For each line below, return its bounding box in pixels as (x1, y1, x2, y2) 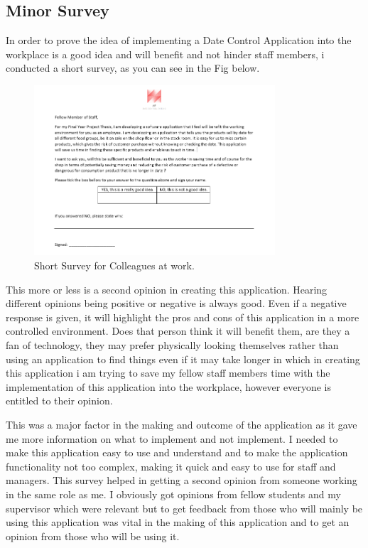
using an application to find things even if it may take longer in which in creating (6, 351, 360, 366)
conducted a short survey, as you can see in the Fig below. (6, 60, 260, 75)
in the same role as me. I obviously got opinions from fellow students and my (6, 486, 341, 501)
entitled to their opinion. (6, 393, 113, 408)
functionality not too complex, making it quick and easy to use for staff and (6, 458, 336, 473)
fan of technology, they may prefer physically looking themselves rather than (6, 337, 339, 352)
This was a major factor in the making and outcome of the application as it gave (6, 417, 357, 431)
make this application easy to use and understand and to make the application (6, 445, 348, 460)
